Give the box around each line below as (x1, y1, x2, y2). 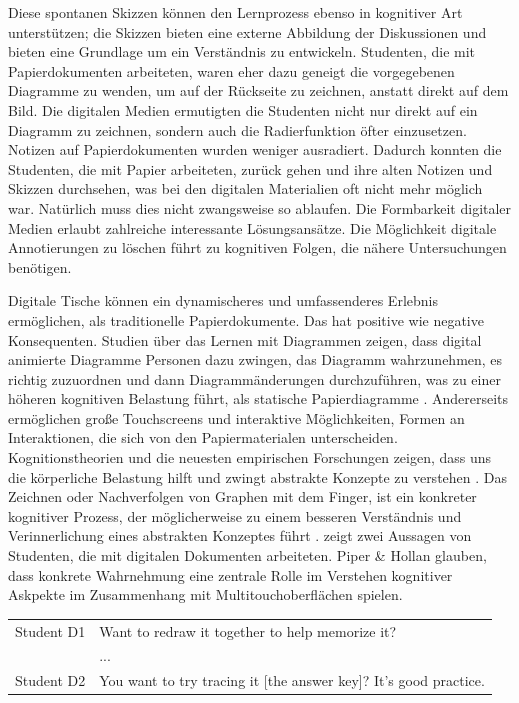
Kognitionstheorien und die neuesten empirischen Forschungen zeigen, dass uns (8, 447, 492, 468)
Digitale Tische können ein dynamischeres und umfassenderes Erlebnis (8, 290, 438, 311)
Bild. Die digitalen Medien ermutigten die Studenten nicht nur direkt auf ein (8, 99, 478, 120)
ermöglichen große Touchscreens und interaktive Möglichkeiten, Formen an (8, 407, 465, 428)
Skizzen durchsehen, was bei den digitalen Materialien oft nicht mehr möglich (8, 178, 483, 199)
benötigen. (8, 256, 72, 277)
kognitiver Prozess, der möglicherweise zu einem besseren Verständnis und (8, 505, 462, 526)
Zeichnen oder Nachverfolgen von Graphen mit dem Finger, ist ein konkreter (8, 486, 477, 507)
